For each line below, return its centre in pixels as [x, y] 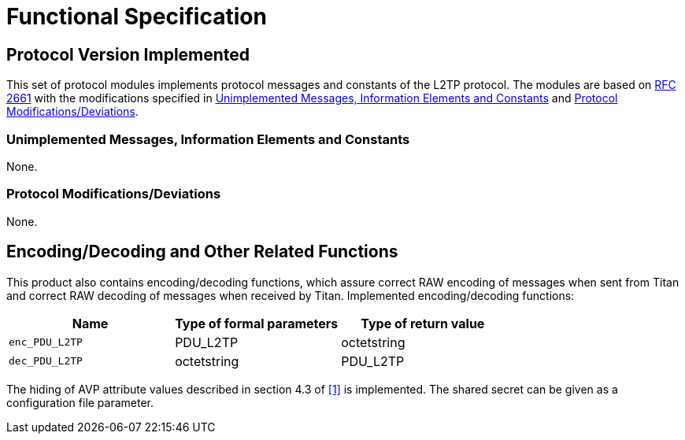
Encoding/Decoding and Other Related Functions [202, 252]
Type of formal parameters [257, 323]
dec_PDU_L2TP [46, 361]
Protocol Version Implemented [128, 54]
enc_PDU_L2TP [46, 342]
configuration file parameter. [80, 402]
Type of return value [423, 323]
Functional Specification [137, 17]
